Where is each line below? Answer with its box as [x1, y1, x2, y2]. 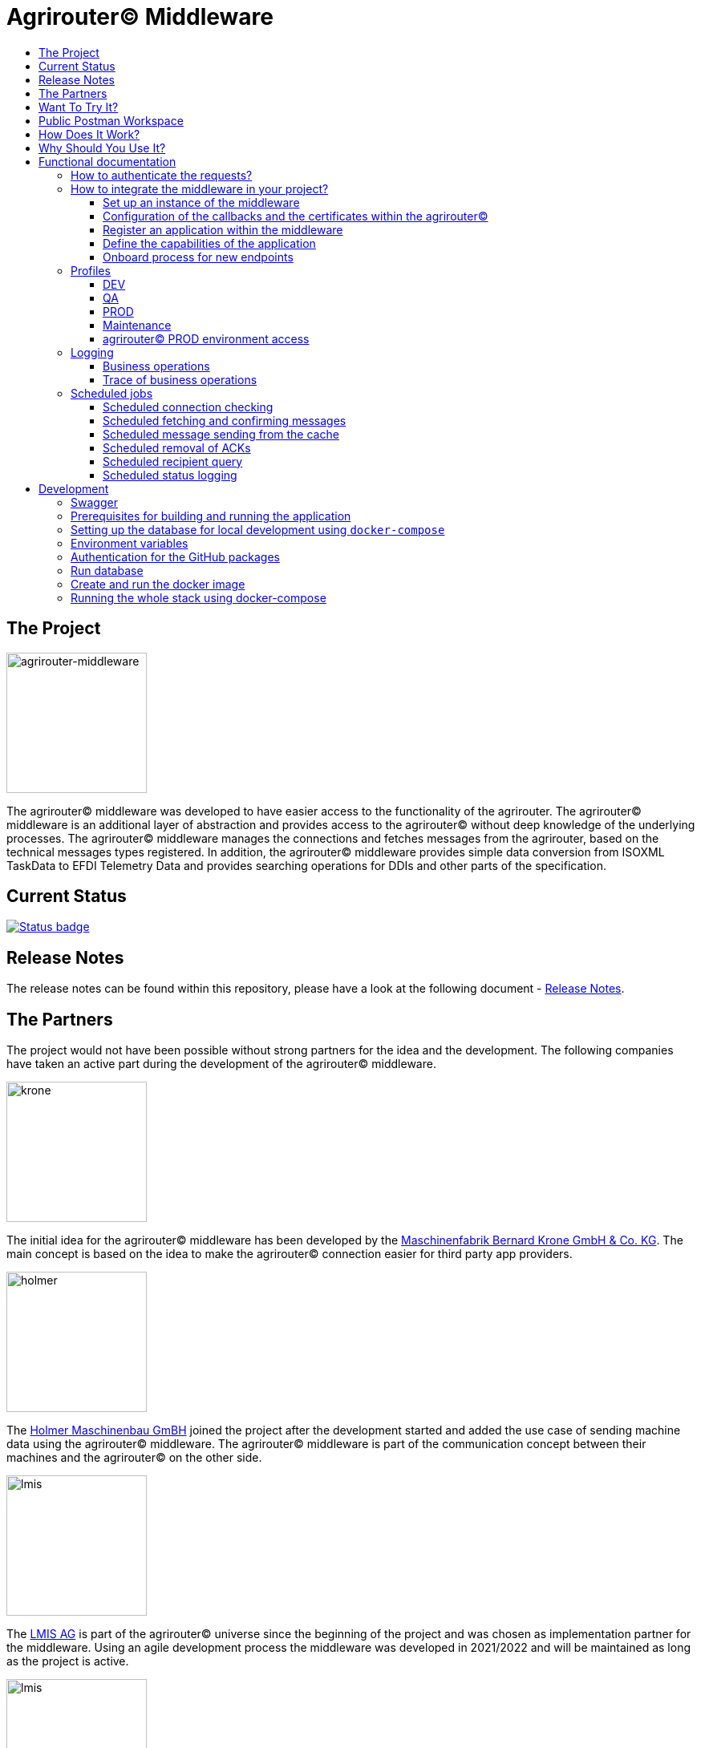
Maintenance [103, 318, 172, 332]
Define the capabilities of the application [103, 236, 316, 250]
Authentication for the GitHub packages [71, 549, 280, 564]
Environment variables [71, 536, 188, 550]
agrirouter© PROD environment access [103, 331, 310, 346]
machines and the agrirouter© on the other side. [6, 1451, 262, 1465]
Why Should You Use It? [38, 140, 166, 155]
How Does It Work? [38, 127, 140, 141]
